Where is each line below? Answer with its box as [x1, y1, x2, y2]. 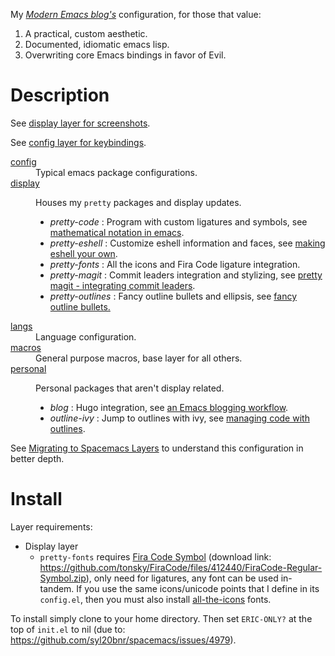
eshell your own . [49, 247, 118, 259]
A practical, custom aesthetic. [24, 28, 148, 39]
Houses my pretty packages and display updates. [35, 196, 242, 208]
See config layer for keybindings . [10, 136, 147, 148]
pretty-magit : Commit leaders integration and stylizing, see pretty [49, 269, 323, 281]
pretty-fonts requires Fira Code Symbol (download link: [39, 550, 272, 563]
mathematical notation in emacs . [49, 226, 185, 238]
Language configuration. [35, 330, 137, 343]
